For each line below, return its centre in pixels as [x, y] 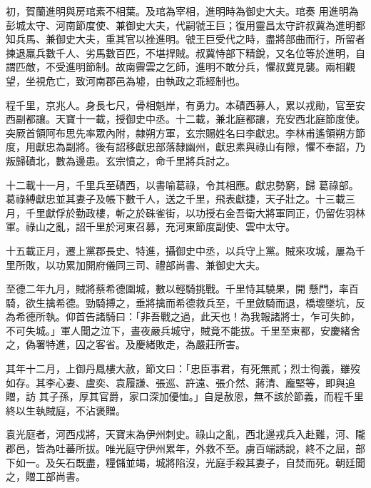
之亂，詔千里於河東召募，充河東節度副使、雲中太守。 [170, 227]
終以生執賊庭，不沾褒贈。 [66, 410]
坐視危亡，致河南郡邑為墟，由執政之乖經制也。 [135, 80]
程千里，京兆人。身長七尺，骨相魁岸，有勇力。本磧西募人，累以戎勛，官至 [181, 105]
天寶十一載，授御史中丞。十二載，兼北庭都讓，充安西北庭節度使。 [210, 119]
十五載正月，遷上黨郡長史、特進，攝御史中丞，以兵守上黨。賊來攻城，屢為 [181, 250]
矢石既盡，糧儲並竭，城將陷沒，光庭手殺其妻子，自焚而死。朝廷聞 [210, 462]
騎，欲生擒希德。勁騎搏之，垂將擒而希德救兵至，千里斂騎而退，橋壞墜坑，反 [185, 302]
